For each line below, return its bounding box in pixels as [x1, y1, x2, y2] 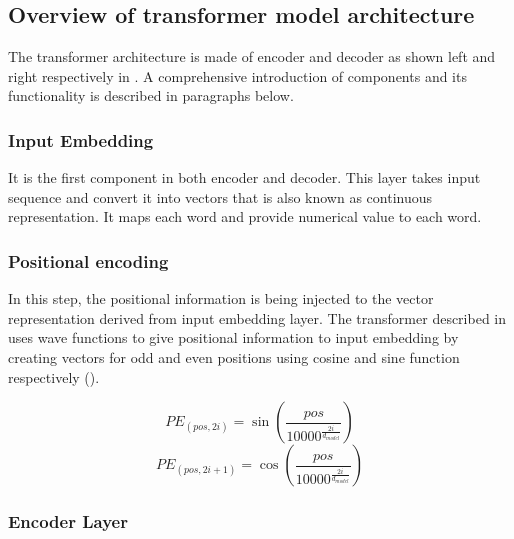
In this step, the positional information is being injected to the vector [8, 288, 434, 309]
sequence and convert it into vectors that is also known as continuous [8, 186, 433, 207]
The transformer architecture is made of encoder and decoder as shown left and [8, 46, 496, 67]
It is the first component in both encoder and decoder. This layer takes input [8, 167, 481, 188]
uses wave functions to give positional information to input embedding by [8, 327, 459, 348]
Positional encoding [8, 248, 169, 273]
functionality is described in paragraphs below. [8, 85, 294, 106]
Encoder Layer [8, 509, 128, 534]
